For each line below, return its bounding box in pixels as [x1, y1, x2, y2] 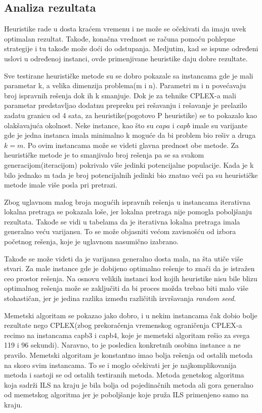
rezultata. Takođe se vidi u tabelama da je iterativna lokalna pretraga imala [4, 216, 240, 227]
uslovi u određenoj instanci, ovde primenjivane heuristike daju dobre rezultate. [4, 53, 248, 63]
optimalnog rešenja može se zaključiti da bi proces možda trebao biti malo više [4, 283, 248, 293]
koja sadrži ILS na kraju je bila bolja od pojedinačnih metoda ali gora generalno [4, 379, 253, 390]
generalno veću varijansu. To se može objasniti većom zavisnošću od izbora [4, 226, 236, 237]
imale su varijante [192, 120, 248, 130]
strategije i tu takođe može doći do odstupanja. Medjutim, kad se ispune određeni [4, 43, 258, 54]
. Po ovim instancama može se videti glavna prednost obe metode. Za [23, 139, 239, 150]
